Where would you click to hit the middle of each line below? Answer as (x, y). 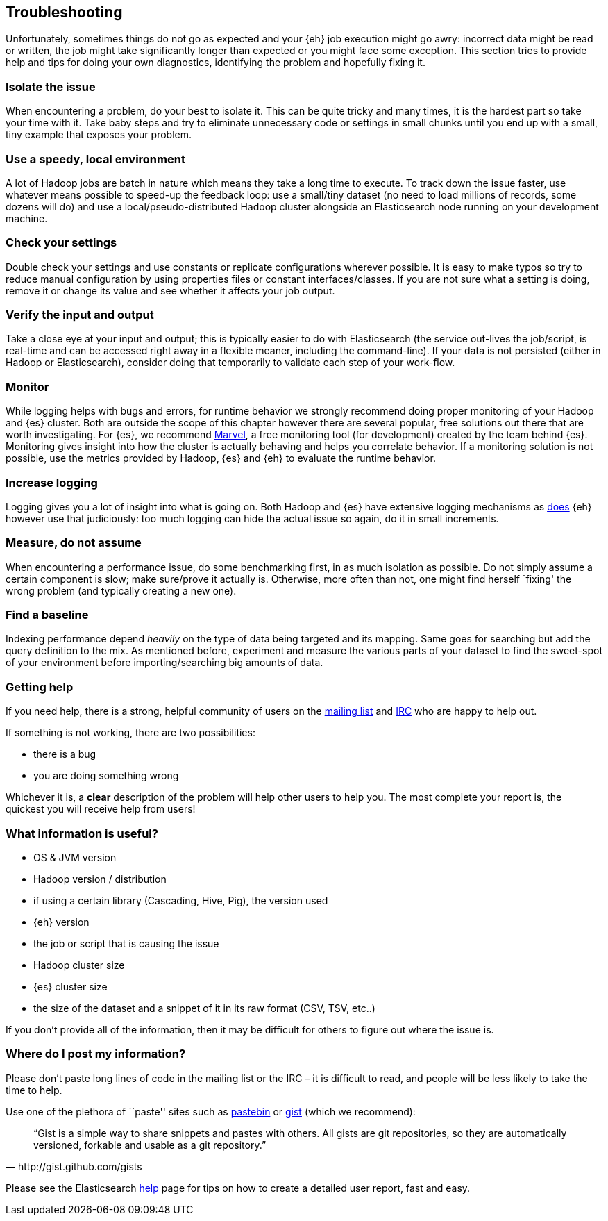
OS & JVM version (75, 857)
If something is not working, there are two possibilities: (130, 733)
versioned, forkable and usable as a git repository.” (150, 1145)
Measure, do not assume (74, 543)
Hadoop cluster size (79, 965)
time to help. (34, 1090)
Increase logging (52, 482)
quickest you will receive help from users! (101, 809)
